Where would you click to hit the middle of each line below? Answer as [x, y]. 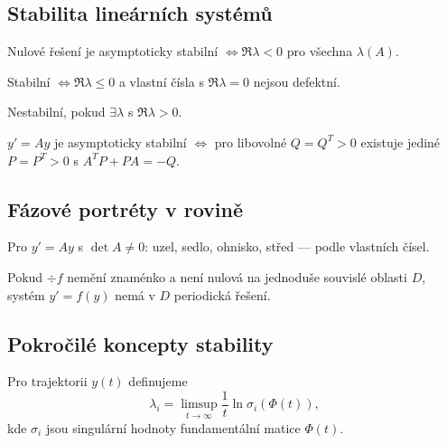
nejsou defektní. [297, 81]
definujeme [158, 381]
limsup [199, 405]
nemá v [135, 294]
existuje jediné [400, 142]
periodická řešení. [222, 294]
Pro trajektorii [47, 381]
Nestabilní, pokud [56, 112]
